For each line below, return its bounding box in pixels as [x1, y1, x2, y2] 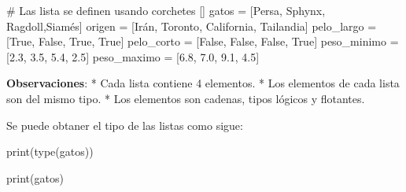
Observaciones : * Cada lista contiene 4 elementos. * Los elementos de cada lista [6, 75, 400, 91]
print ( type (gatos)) [6, 143, 94, 160]
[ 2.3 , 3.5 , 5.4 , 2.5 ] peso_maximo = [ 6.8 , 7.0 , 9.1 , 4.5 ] [6, 48, 260, 65]
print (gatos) [6, 169, 64, 186]
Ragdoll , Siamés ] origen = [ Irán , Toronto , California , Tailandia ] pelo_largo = [6, 17, 377, 34]
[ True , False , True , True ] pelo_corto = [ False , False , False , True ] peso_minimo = [6, 33, 399, 50]
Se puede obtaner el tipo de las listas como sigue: [6, 116, 243, 133]
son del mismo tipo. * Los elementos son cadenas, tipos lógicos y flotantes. [6, 90, 365, 106]
